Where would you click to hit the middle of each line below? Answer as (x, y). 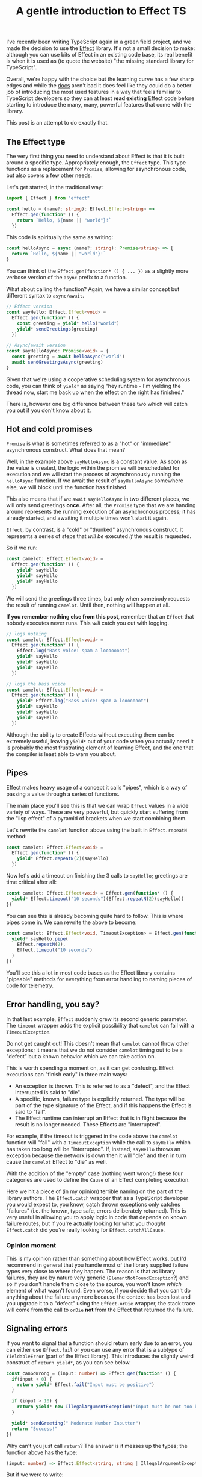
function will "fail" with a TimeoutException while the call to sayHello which (99, 1142)
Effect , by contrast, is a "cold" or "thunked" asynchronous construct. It (95, 530)
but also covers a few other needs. (49, 175)
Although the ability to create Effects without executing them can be (90, 735)
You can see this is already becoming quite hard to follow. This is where (95, 916)
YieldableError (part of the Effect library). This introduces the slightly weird (100, 1356)
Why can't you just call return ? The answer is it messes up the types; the (97, 1446)
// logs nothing (26, 634)
